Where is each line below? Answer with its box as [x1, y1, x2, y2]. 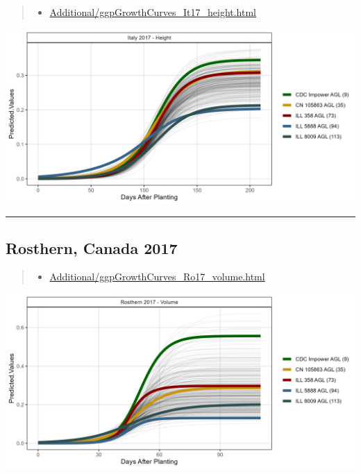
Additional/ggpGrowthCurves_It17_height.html [49, 5, 257, 19]
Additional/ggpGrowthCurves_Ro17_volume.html [49, 269, 265, 284]
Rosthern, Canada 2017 [6, 237, 178, 258]
